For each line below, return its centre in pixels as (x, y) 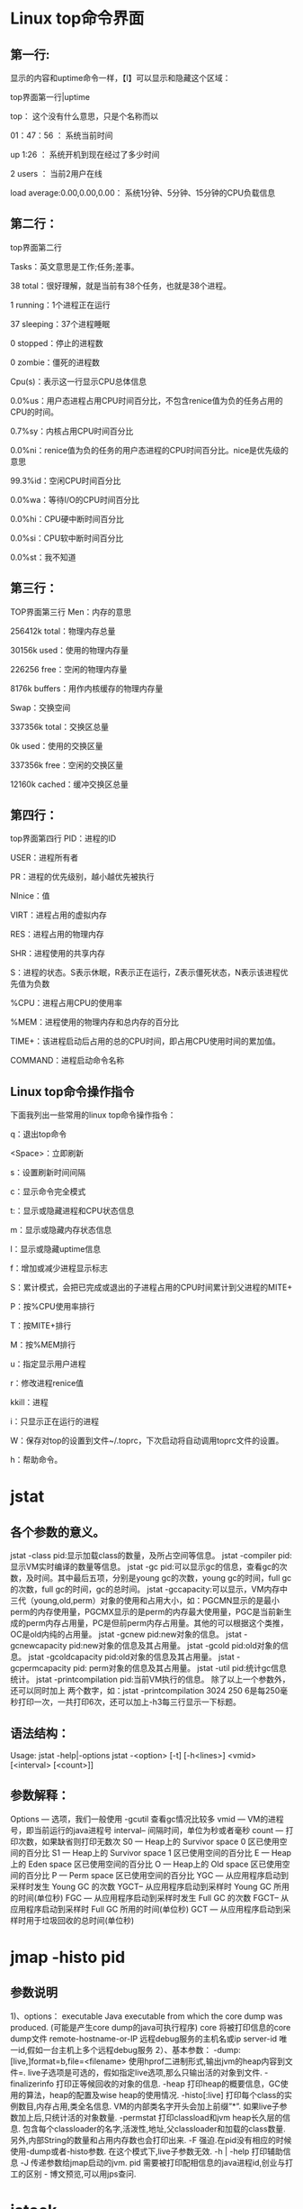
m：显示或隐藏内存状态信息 (61, 1230)
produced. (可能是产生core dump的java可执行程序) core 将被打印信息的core (151, 2027)
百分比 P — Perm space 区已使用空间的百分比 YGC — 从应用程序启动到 (157, 1875)
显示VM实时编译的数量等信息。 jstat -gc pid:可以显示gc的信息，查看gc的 (145, 1567)
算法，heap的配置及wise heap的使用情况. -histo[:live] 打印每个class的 (155, 2095)
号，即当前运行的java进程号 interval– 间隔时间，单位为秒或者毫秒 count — (147, 1830)
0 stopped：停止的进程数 (57, 342)
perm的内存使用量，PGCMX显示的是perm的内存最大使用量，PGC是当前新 (147, 1612)
